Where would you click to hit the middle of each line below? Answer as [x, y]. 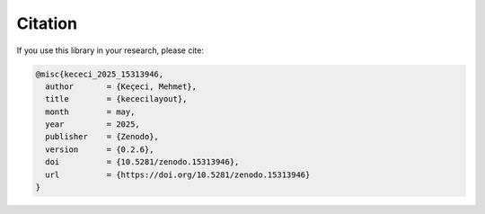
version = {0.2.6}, [100, 149]
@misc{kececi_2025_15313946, [100, 74]
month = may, [90, 111]
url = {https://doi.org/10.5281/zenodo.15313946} [178, 174]
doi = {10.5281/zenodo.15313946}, [142, 162]
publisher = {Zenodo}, [102, 137]
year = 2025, [93, 125]
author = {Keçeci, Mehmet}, [121, 86]
